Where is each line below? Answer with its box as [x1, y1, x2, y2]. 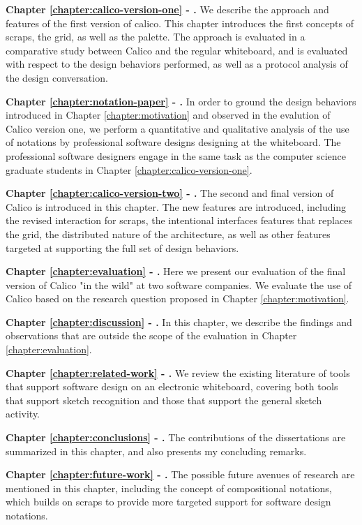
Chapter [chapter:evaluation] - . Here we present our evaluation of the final [6, 264, 346, 279]
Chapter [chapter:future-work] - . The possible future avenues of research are [6, 467, 355, 482]
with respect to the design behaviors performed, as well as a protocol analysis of [6, 57, 348, 71]
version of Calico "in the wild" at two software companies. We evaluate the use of [6, 277, 352, 292]
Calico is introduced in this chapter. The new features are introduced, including [6, 199, 347, 214]
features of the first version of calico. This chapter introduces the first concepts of [6, 15, 354, 30]
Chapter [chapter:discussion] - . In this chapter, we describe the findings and [6, 314, 352, 329]
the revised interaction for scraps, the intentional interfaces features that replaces [6, 213, 352, 228]
